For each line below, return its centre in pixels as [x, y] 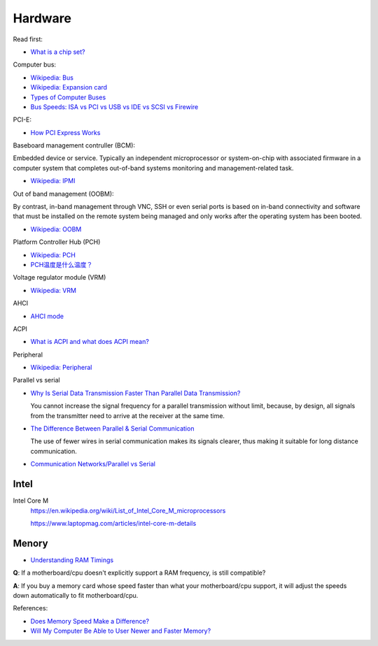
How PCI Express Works [65, 132]
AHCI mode [47, 316]
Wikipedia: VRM [54, 290]
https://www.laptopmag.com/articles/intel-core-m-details [113, 523]
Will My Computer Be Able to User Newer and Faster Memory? [121, 631]
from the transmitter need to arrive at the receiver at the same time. [128, 415]
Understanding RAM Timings [72, 560]
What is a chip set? [58, 52]
